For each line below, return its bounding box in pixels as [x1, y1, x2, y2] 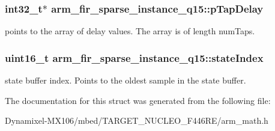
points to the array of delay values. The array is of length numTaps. [5, 25, 255, 37]
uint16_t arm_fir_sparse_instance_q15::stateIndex [5, 50, 264, 65]
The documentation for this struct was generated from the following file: [5, 94, 271, 106]
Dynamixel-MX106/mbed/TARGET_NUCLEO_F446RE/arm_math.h [5, 114, 268, 127]
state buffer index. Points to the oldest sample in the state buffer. [5, 74, 246, 87]
